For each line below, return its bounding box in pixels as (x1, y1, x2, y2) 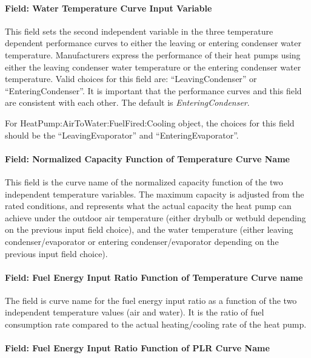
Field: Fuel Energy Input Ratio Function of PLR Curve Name (5, 342, 270, 354)
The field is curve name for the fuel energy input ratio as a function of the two (5, 294, 297, 306)
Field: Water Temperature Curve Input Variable (5, 1, 212, 14)
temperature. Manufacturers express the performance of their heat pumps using (5, 48, 301, 61)
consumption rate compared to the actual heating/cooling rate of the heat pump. (5, 318, 307, 331)
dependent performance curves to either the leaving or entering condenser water (5, 36, 301, 49)
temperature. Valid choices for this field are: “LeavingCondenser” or (5, 72, 257, 85)
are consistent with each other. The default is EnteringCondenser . (5, 96, 250, 109)
